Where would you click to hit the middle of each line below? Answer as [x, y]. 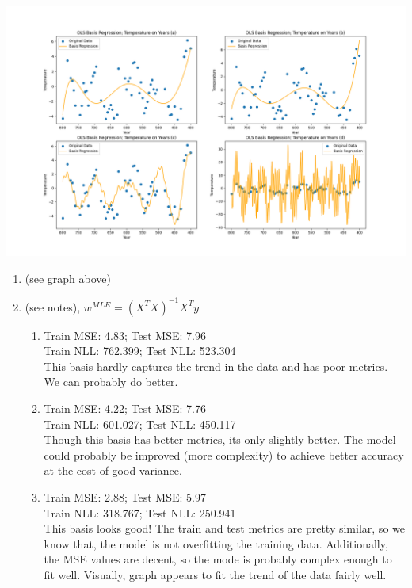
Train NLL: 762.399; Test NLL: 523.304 [140, 351]
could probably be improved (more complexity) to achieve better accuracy [224, 454]
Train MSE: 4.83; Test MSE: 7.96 [125, 335]
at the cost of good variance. [113, 470]
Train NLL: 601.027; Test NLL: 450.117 [140, 424]
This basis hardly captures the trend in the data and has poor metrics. [216, 366]
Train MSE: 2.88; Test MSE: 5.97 [125, 497]
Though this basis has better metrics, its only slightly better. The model [220, 439]
